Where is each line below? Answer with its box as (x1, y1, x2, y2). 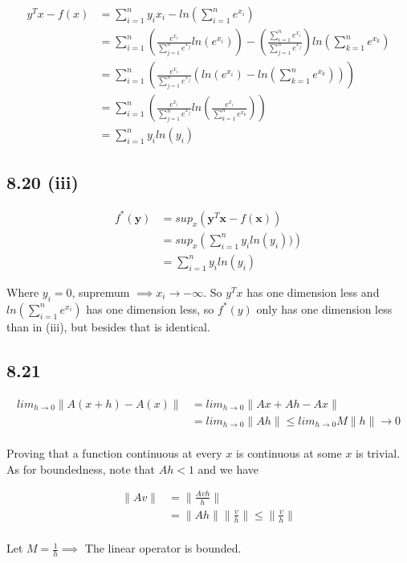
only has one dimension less (256, 300, 393, 317)
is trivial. (356, 445, 401, 462)
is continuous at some (236, 445, 342, 462)
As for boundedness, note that (6, 460, 156, 477)
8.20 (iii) (6, 169, 79, 194)
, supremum (71, 283, 130, 300)
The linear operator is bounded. (84, 540, 242, 557)
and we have (197, 460, 258, 477)
